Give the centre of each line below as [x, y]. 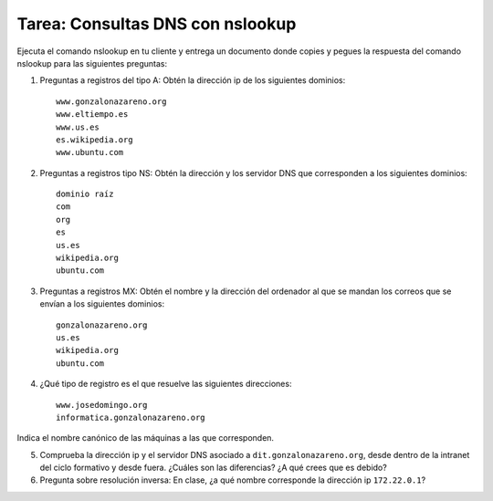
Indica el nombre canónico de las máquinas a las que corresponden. [145, 438]
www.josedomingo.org [102, 405]
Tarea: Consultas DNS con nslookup [157, 24]
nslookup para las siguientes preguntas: [92, 63]
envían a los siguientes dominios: [102, 304]
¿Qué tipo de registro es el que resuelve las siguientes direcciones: [166, 384]
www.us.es [78, 127]
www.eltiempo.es [92, 115]
